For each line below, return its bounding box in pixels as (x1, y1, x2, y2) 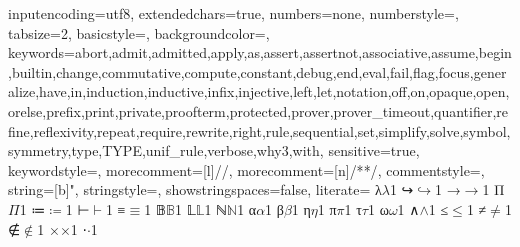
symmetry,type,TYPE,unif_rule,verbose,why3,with (8, 140, 320, 161)
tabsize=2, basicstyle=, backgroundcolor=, (8, 22, 270, 43)
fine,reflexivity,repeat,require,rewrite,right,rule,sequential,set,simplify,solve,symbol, (8, 120, 511, 141)
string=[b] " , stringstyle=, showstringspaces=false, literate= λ (8, 179, 382, 200)
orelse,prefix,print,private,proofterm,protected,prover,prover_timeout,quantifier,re (8, 100, 509, 121)
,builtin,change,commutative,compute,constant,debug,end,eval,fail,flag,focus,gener (8, 61, 507, 82)
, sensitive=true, (319, 140, 420, 161)
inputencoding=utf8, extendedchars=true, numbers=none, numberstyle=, (8, 3, 459, 23)
